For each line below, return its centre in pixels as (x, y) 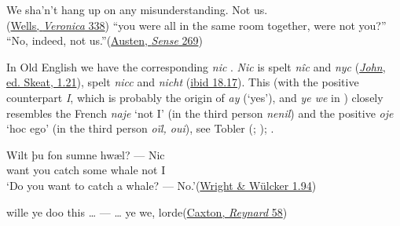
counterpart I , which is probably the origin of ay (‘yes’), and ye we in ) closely (195, 97)
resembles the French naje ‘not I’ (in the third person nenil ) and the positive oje (200, 113)
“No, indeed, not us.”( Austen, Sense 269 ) (105, 40)
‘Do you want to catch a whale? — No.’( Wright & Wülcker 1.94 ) (161, 185)
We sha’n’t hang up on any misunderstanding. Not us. (137, 9)
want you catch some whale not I (86, 170)
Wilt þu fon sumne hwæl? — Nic (86, 154)
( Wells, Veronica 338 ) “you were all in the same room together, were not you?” (196, 25)
